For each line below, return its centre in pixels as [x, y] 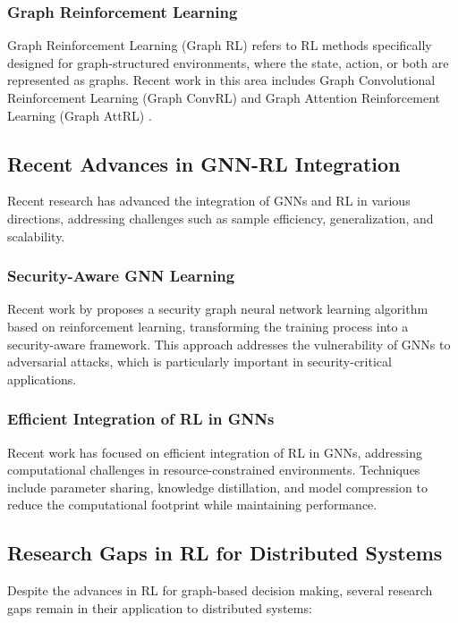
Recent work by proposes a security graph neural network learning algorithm [218, 309]
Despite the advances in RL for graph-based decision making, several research [220, 590]
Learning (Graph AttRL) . [80, 115]
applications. [42, 379]
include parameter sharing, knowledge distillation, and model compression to [217, 487]
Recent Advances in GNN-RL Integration [204, 163]
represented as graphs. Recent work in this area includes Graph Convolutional [221, 80]
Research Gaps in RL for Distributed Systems [225, 553]
